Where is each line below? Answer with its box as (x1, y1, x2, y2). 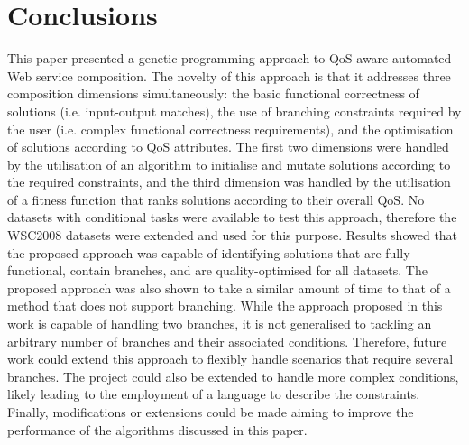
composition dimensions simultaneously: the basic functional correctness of (7, 84, 419, 103)
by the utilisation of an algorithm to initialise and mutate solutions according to (7, 154, 451, 173)
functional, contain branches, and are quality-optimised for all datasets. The (7, 261, 428, 280)
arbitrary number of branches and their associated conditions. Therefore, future (7, 331, 447, 350)
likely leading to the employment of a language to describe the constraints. (7, 385, 420, 403)
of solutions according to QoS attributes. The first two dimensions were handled (7, 137, 449, 156)
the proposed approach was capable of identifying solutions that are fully (7, 243, 410, 262)
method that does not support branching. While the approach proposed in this (7, 296, 443, 315)
